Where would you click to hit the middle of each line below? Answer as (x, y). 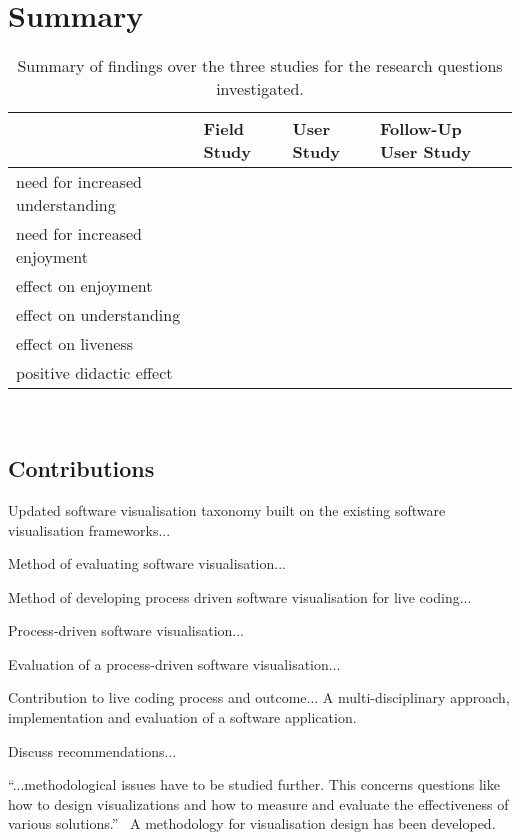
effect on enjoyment (84, 286)
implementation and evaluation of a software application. (182, 717)
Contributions (81, 468)
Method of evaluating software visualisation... (147, 563)
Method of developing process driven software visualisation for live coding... (240, 596)
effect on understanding (98, 315)
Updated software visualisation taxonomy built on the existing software (227, 509)
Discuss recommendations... (92, 750)
